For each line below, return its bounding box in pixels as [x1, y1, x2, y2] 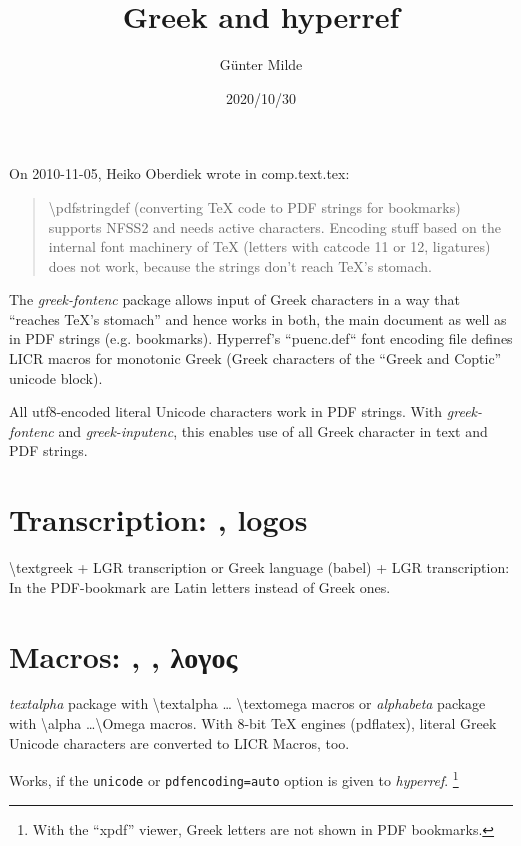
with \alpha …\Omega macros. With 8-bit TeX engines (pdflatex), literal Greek [9, 713, 497, 734]
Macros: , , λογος [9, 635, 238, 676]
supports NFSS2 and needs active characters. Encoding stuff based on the [48, 216, 501, 237]
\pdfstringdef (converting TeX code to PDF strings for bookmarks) [48, 196, 461, 217]
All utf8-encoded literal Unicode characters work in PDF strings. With [9, 401, 443, 422]
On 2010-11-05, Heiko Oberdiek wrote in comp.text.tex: [9, 163, 350, 184]
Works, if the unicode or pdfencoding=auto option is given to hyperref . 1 [9, 767, 459, 790]
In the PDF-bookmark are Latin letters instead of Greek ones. [9, 576, 391, 597]
